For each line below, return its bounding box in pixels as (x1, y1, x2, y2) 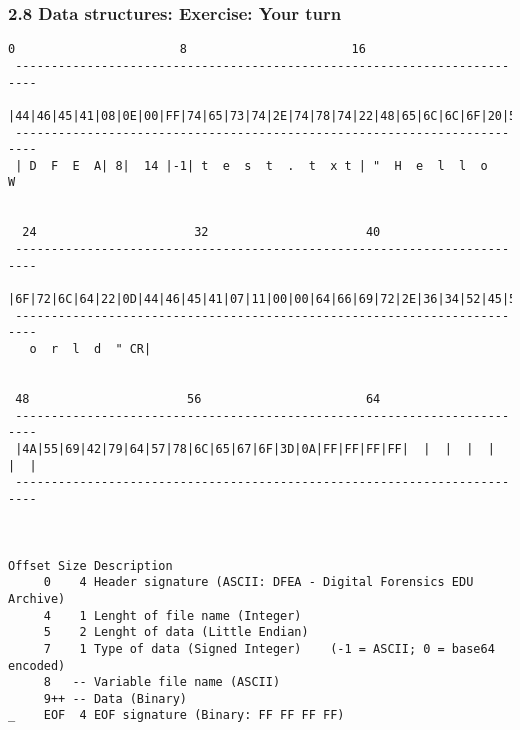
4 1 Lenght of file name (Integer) (43, 608, 302, 623)
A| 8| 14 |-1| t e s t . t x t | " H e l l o (93, 158, 488, 173)
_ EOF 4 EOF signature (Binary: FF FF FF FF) (8, 708, 345, 723)
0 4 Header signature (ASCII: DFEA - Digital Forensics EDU (43, 575, 474, 590)
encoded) (8, 658, 66, 673)
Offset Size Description (8, 558, 173, 573)
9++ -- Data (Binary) (43, 691, 187, 706)
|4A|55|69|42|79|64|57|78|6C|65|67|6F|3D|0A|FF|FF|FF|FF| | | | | (15, 441, 495, 456)
